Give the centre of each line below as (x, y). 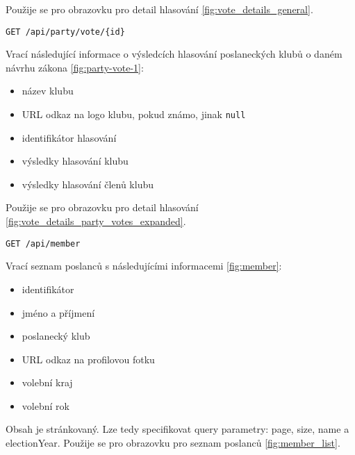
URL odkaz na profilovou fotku (88, 359)
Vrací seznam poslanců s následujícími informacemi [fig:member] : (144, 266)
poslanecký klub (56, 336)
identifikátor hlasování (69, 137)
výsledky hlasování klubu (75, 161)
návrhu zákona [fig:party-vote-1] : (75, 67)
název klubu (48, 91)
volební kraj (47, 382)
